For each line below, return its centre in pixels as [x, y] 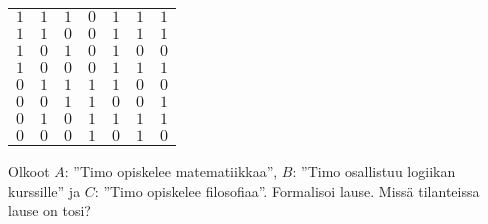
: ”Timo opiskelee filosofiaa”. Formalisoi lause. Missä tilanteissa [287, 190]
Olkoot [29, 171]
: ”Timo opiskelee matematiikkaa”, [171, 171]
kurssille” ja [44, 190]
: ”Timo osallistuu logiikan [374, 171]
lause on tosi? [49, 210]
